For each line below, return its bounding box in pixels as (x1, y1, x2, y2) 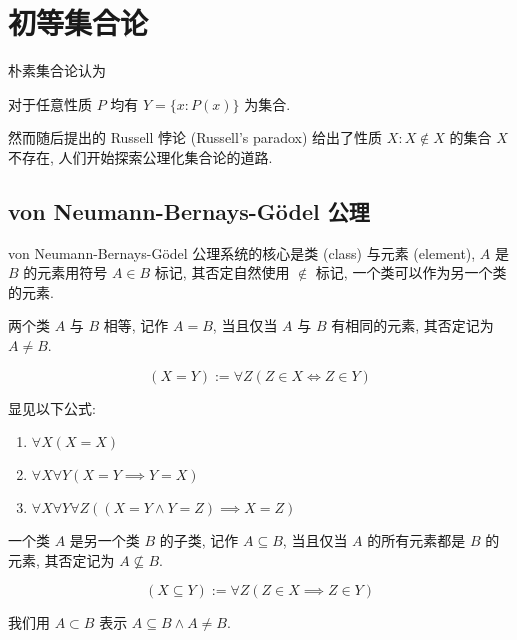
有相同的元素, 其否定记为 (331, 315, 494, 336)
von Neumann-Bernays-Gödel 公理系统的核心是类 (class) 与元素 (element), (8, 242, 476, 263)
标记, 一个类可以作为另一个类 (315, 262, 507, 283)
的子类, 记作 (159, 530, 239, 551)
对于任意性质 (8, 93, 92, 114)
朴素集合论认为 (8, 60, 106, 81)
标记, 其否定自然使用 (154, 262, 290, 283)
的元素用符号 (23, 262, 108, 283)
